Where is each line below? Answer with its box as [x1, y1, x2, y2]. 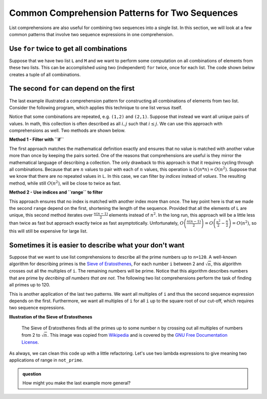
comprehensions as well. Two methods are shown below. [9, 127, 126, 133]
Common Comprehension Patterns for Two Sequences [9, 7, 238, 18]
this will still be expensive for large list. [9, 228, 88, 234]
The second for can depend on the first [9, 84, 135, 93]
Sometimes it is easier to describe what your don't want [9, 241, 185, 249]
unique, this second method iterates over [9, 212, 93, 218]
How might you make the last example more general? [22, 380, 131, 386]
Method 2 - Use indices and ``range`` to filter [9, 189, 103, 195]
